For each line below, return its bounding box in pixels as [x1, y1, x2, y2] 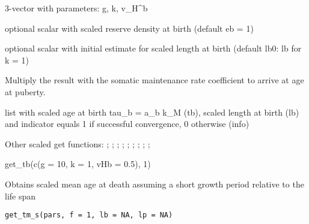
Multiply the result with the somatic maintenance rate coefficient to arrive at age [5, 74, 304, 86]
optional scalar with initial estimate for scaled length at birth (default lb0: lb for [5, 42, 302, 55]
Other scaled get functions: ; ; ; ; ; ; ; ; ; [5, 137, 150, 150]
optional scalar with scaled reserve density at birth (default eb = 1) [5, 22, 254, 34]
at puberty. [5, 85, 46, 98]
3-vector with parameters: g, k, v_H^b [5, 2, 148, 14]
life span [5, 189, 36, 202]
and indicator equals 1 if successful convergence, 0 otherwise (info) [5, 117, 249, 130]
